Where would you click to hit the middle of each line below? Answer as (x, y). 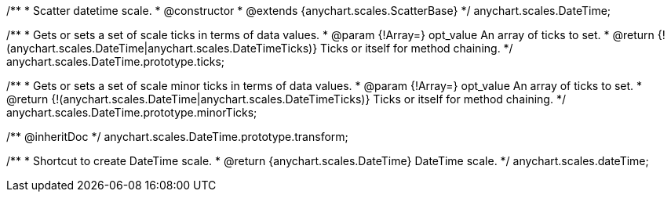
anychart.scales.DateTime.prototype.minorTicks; (132, 112)
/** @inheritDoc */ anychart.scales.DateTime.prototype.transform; (177, 137)
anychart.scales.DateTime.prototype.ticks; (116, 61)
